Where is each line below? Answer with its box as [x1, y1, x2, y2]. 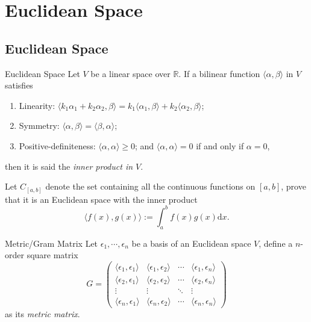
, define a [259, 237, 293, 249]
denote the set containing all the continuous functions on [45, 180, 256, 193]
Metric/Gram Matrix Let [5, 237, 98, 249]
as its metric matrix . [5, 307, 80, 320]
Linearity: [19, 99, 55, 111]
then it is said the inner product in [5, 159, 133, 172]
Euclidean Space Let [5, 67, 80, 79]
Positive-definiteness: [19, 139, 96, 152]
